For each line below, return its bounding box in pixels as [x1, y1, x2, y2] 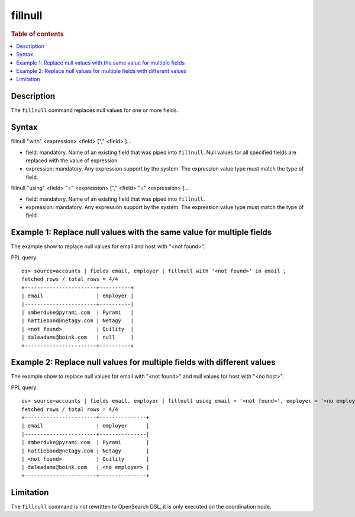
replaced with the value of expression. [25, 157, 120, 164]
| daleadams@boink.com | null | [21, 334, 134, 341]
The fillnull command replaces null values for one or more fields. [11, 107, 179, 114]
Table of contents [11, 30, 64, 38]
